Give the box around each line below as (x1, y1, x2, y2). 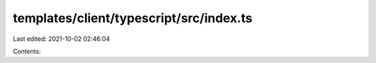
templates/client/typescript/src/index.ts (13, 10, 253, 26)
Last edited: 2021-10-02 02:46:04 (13, 35, 111, 43)
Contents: (13, 47, 41, 55)
